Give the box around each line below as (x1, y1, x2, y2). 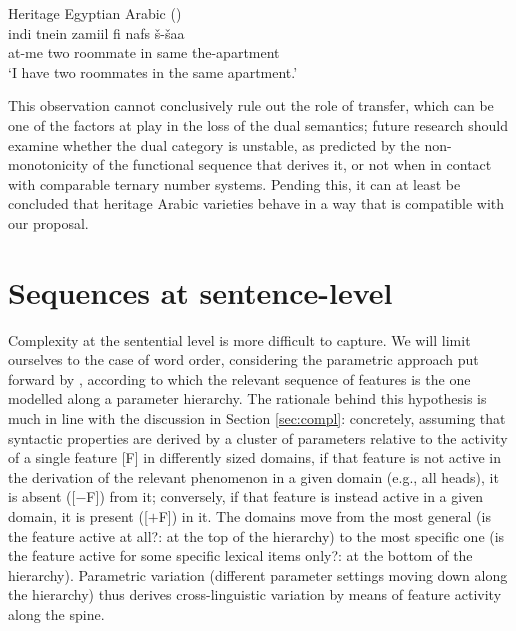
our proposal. (8, 212, 89, 233)
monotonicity (8, 154, 89, 175)
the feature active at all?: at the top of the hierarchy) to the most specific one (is (8, 525, 505, 546)
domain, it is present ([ (8, 506, 148, 526)
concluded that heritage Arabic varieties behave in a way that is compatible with (8, 193, 505, 214)
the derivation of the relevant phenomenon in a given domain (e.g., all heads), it (8, 466, 499, 487)
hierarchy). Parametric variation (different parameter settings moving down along (8, 564, 508, 585)
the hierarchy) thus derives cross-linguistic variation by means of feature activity (8, 584, 502, 605)
